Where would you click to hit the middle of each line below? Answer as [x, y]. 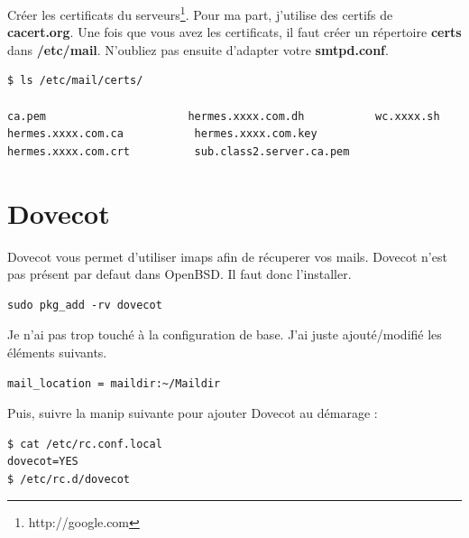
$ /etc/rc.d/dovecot [69, 479]
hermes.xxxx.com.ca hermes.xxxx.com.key [162, 134]
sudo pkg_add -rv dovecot [85, 305]
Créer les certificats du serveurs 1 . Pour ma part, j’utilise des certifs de [200, 13]
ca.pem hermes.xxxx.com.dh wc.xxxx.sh [224, 116]
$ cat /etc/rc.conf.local [85, 444]
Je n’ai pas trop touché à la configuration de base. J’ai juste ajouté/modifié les [225, 334]
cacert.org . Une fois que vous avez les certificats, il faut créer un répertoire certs [234, 32]
